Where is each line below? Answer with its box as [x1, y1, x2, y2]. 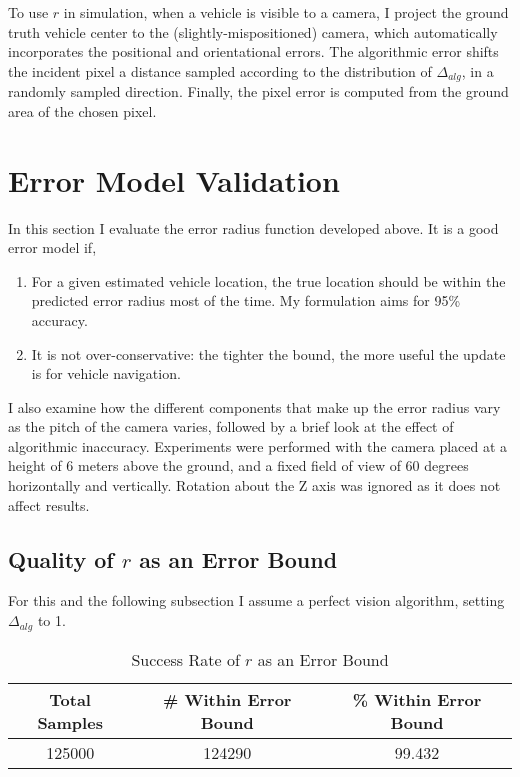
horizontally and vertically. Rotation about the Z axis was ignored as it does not [8, 475, 501, 496]
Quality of [8, 543, 114, 574]
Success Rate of [131, 647, 240, 671]
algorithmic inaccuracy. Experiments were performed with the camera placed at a [8, 435, 508, 456]
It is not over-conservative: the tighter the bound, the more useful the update [31, 343, 506, 364]
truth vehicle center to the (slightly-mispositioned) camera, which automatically [8, 21, 498, 42]
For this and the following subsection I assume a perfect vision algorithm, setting [8, 590, 505, 611]
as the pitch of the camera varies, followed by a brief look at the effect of [8, 416, 454, 437]
